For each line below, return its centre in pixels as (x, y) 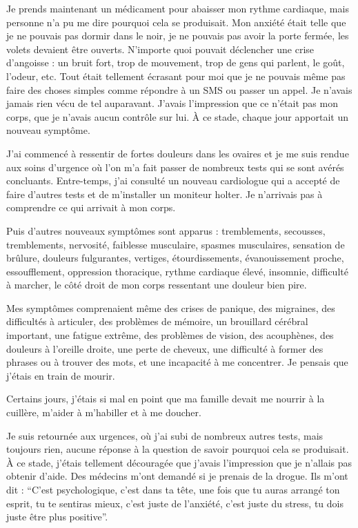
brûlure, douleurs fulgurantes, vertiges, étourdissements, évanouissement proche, (175, 258)
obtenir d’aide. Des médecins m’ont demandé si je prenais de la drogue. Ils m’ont (177, 476)
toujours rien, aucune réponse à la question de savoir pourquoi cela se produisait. (178, 449)
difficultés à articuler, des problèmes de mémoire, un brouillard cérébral (157, 321)
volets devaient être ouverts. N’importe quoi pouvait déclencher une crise (160, 49)
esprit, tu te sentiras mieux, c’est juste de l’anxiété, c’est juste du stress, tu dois (175, 503)
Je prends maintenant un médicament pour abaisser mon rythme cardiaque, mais (178, 8)
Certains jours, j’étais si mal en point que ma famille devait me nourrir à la (166, 399)
